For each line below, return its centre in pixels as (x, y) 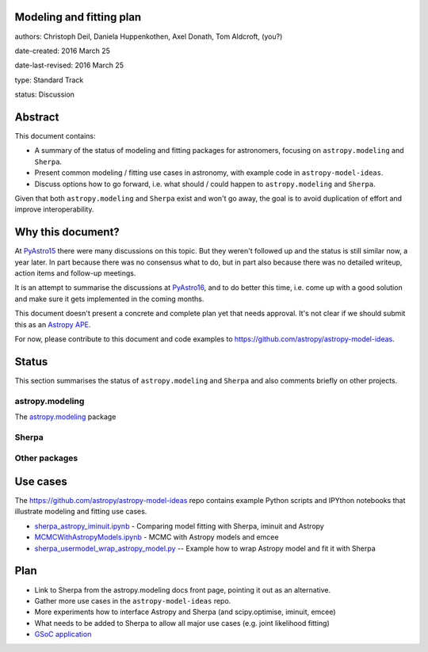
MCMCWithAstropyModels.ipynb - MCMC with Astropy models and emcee (157, 537)
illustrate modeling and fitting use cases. (81, 512)
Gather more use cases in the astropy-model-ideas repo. (133, 601)
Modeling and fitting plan (78, 17)
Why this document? (67, 233)
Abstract (37, 117)
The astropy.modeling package (65, 417)
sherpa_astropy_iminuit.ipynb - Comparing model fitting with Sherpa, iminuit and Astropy (179, 526)
